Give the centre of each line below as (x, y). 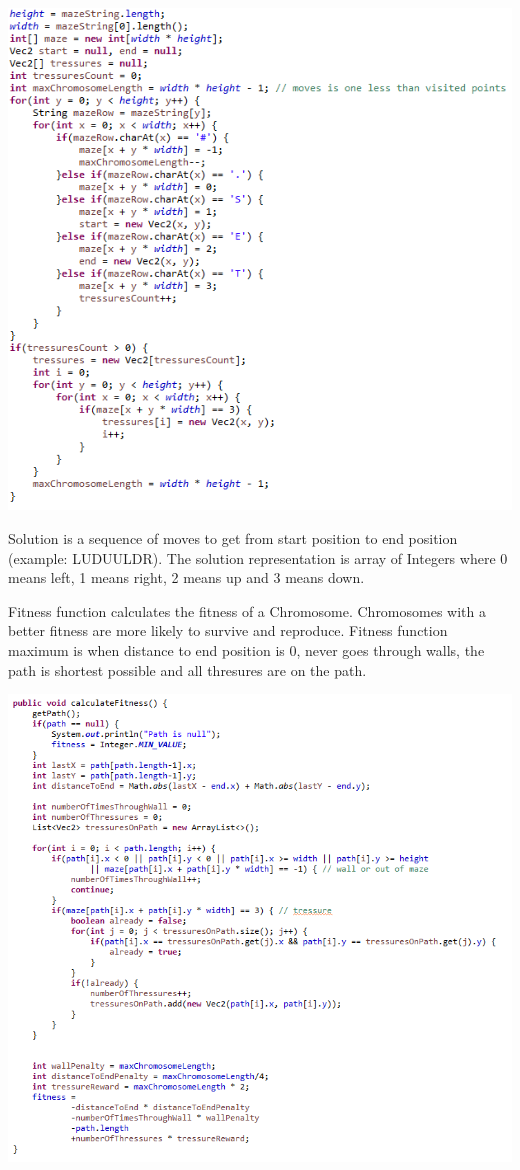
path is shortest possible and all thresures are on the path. (187, 669)
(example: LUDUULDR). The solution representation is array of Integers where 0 (258, 557)
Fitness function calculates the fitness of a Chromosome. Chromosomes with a (247, 610)
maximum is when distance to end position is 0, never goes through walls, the (246, 649)
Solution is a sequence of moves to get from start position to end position (233, 537)
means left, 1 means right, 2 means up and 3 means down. (186, 577)
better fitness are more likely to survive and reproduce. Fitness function (228, 630)
